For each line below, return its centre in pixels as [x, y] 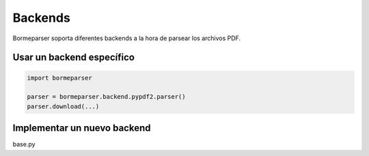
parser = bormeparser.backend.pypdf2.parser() [106, 97]
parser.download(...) [63, 106]
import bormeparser [59, 78]
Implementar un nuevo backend [82, 128]
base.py [24, 144]
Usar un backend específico [73, 58]
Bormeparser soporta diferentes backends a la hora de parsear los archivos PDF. [127, 38]
